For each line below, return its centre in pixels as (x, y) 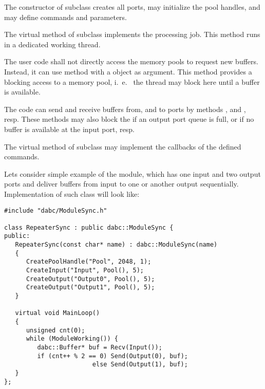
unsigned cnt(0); (55, 330)
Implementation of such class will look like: (72, 193)
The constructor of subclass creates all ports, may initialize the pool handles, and (132, 7)
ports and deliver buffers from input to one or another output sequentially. (121, 184)
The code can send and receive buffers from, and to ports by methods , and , (125, 109)
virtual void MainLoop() (58, 313)
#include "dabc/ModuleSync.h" (56, 210)
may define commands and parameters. (65, 17)
